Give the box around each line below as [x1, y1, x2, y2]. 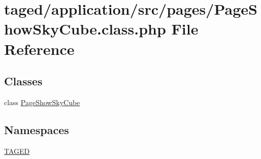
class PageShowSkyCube [4, 97, 80, 107]
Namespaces [4, 121, 69, 137]
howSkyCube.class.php [4, 18, 166, 39]
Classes [4, 73, 43, 89]
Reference [4, 38, 75, 59]
